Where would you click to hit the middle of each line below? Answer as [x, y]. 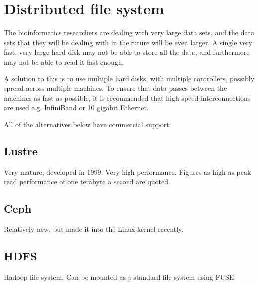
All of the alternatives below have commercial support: [88, 124]
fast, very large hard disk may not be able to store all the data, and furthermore [127, 52]
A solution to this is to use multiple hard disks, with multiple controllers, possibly [129, 78]
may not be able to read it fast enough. [64, 61]
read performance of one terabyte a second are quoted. [87, 181]
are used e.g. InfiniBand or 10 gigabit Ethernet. [76, 107]
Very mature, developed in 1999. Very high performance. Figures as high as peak [128, 172]
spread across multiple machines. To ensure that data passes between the [116, 88]
